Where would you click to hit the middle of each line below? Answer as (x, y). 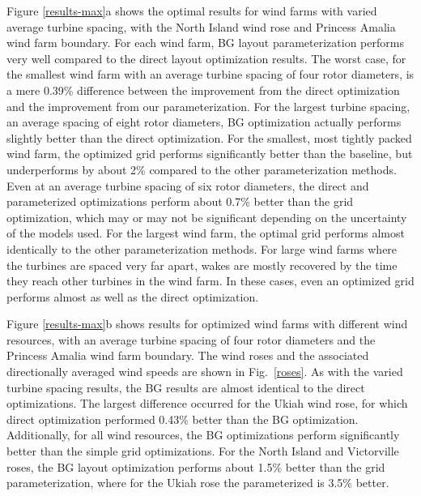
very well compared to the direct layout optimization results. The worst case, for (206, 58)
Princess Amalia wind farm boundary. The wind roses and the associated (188, 355)
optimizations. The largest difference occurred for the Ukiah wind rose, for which (207, 403)
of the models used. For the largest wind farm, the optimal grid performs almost (206, 233)
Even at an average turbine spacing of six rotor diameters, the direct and (188, 185)
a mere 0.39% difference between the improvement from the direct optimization (203, 90)
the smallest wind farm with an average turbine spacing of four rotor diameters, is (210, 74)
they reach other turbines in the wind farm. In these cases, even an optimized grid (210, 281)
